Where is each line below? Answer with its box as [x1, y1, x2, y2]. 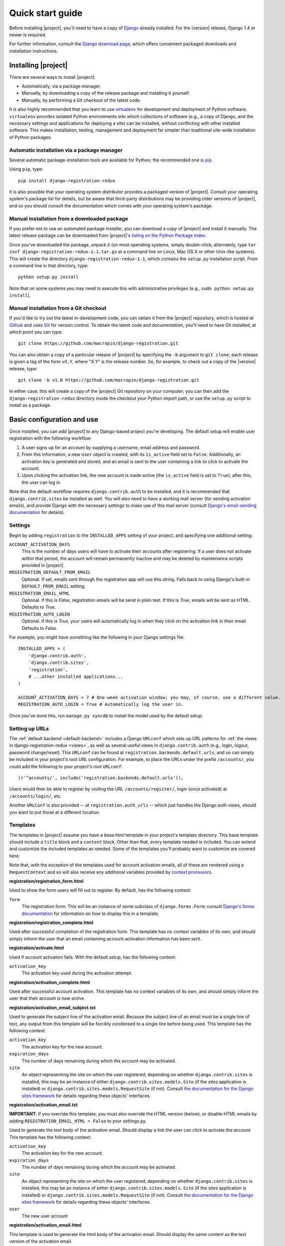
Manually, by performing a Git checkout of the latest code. [21, 97, 142, 103]
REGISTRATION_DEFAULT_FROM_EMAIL [9, 570, 91, 575]
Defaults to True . [21, 604, 56, 610]
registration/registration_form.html [9, 878, 84, 884]
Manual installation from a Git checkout [9, 305, 107, 311]
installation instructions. [9, 48, 58, 54]
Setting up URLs [9, 725, 49, 732]
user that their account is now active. [9, 995, 86, 1001]
